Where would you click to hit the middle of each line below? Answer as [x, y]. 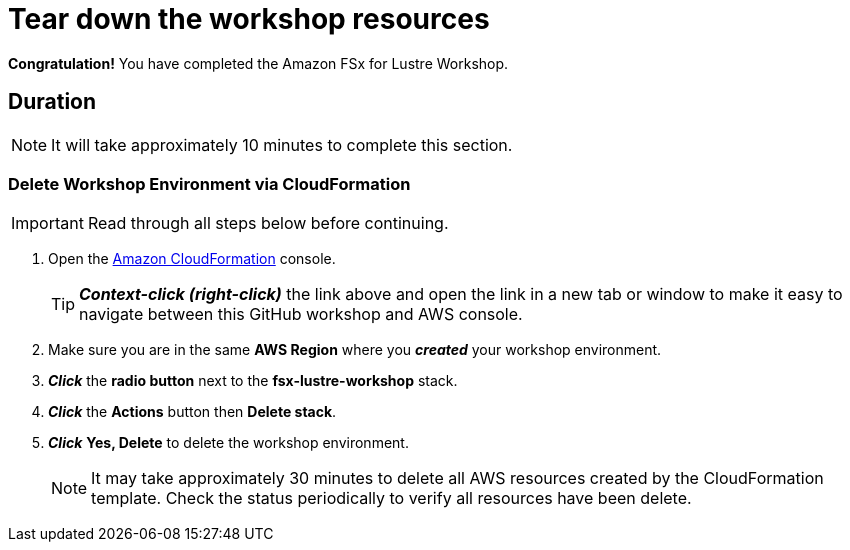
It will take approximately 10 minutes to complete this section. [282, 144]
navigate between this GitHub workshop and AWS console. [301, 314]
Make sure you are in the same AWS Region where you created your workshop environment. [355, 350]
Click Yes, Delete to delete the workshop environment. [228, 443]
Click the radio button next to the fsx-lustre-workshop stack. [253, 381]
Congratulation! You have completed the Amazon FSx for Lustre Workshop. [258, 63]
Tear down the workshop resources [249, 19]
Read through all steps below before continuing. [268, 223]
